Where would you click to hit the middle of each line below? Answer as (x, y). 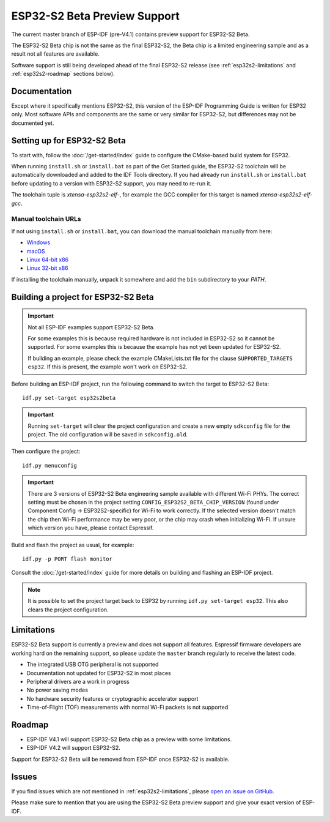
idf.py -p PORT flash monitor (68, 559)
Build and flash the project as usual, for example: (73, 545)
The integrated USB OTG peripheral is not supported (93, 665)
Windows (38, 242)
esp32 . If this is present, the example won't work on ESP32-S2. (108, 367)
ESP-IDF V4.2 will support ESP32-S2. (73, 748)
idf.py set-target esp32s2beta (69, 398)
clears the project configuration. (68, 610)
